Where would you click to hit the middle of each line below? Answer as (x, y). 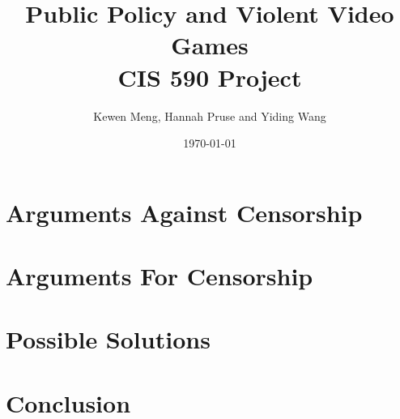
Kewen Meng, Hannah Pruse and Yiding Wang (210, 115)
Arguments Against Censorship (184, 212)
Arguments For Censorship (160, 276)
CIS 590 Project (210, 77)
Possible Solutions (108, 339)
